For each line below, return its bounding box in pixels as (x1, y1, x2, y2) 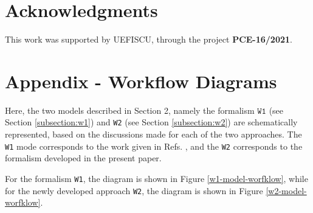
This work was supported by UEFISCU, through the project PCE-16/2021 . (5, 33, 292, 46)
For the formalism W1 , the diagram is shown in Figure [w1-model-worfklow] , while (5, 172, 308, 184)
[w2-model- (266, 184, 307, 197)
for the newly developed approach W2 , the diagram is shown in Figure (5, 184, 263, 197)
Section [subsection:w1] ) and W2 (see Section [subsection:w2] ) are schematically (5, 116, 298, 128)
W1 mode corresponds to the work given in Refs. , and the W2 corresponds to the (5, 139, 303, 152)
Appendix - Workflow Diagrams (5, 68, 277, 93)
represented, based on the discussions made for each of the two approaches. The (5, 128, 302, 141)
